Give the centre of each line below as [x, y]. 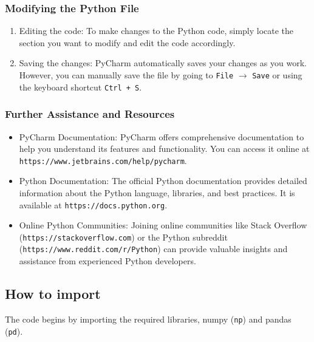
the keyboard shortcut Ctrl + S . [80, 87]
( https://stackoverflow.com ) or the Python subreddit [123, 237]
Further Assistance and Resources [90, 114]
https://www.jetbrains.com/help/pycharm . [103, 160]
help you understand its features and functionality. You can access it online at [164, 149]
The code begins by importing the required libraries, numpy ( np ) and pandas [148, 319]
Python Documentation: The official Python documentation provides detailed [163, 181]
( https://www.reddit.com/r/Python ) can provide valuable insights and [153, 249]
